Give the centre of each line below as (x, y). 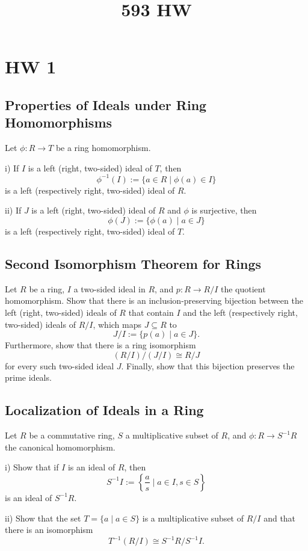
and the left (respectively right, (240, 312)
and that (280, 518)
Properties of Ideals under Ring (106, 104)
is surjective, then (224, 210)
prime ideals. (28, 377)
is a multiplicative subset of (193, 518)
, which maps (117, 324)
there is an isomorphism (49, 530)
